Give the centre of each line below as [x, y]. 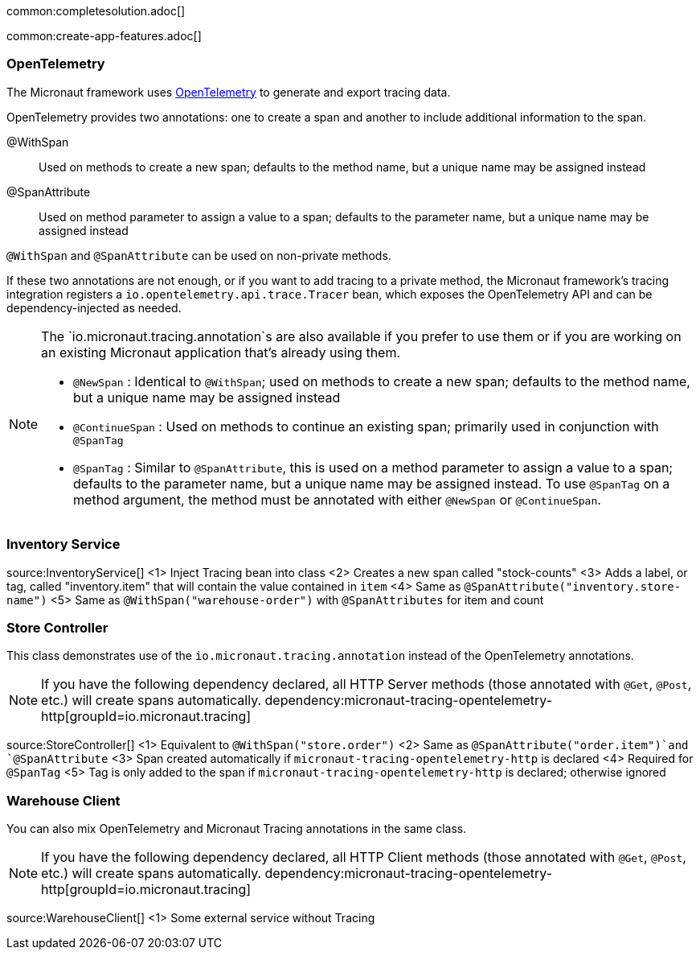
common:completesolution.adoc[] [96, 11]
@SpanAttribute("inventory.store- [573, 586]
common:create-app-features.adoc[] [104, 36]
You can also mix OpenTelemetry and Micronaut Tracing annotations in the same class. [237, 828]
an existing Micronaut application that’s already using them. [221, 352]
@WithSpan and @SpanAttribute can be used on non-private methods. [199, 255]
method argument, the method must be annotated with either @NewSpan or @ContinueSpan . [337, 499]
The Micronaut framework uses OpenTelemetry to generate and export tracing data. [229, 92]
